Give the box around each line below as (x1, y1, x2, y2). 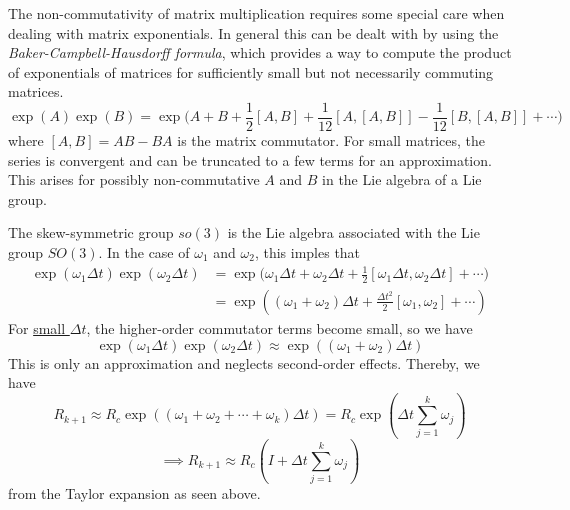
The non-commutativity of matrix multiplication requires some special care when (8, 3, 505, 23)
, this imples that (254, 242, 361, 262)
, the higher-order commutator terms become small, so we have (86, 318, 473, 338)
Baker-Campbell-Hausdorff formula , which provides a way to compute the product (8, 42, 512, 63)
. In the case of (98, 242, 190, 262)
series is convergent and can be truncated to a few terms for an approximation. (8, 149, 492, 170)
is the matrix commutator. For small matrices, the (177, 130, 486, 151)
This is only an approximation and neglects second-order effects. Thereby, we (8, 352, 480, 373)
